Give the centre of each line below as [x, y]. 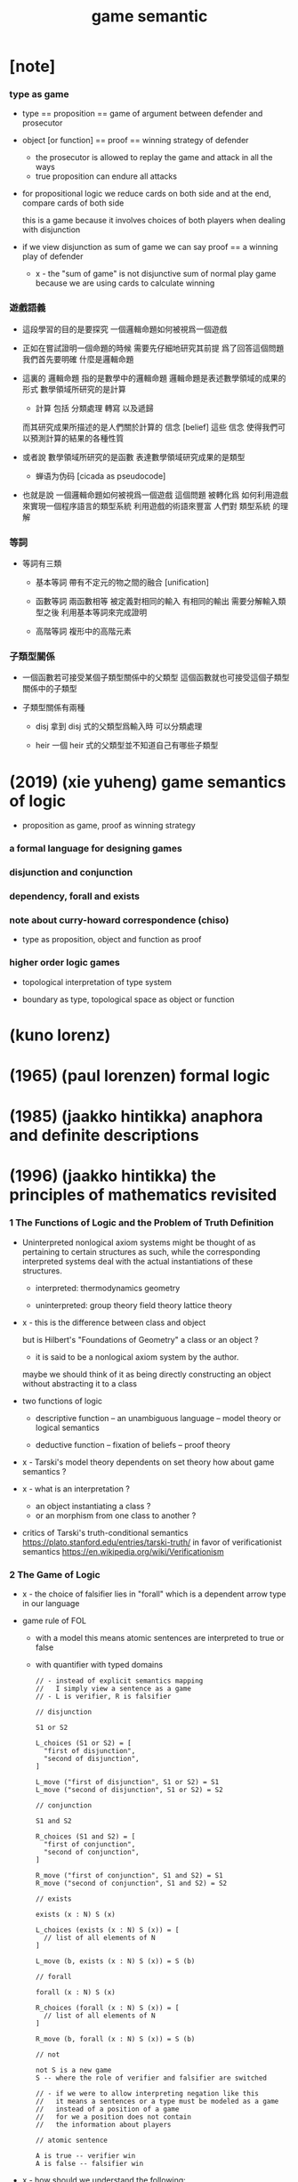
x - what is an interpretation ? [76, 1489]
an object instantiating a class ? [93, 1506]
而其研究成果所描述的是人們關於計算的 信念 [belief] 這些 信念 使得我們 [150, 427]
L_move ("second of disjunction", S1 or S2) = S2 [129, 1790]
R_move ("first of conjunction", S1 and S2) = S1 [129, 1876]
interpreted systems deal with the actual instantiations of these [137, 1261]
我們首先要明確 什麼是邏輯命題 [78, 359]
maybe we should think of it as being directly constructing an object [146, 1374]
